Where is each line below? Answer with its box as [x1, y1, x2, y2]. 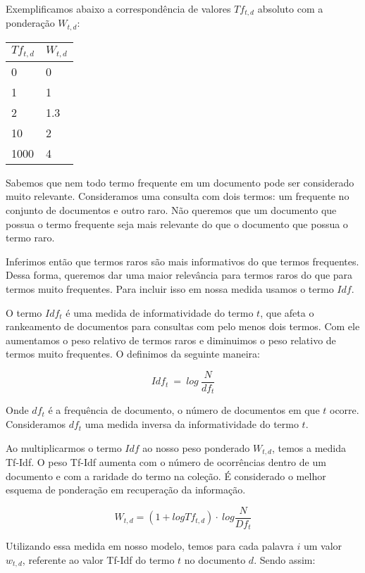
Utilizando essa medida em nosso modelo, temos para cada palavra [6, 539, 294, 553]
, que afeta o [260, 305, 314, 320]
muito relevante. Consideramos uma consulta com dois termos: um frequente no [6, 189, 349, 203]
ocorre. [329, 403, 359, 417]
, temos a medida [271, 440, 347, 455]
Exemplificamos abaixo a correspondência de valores [6, 1, 231, 15]
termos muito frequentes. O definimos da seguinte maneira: [6, 346, 260, 361]
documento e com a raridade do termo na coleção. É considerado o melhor [6, 468, 326, 483]
